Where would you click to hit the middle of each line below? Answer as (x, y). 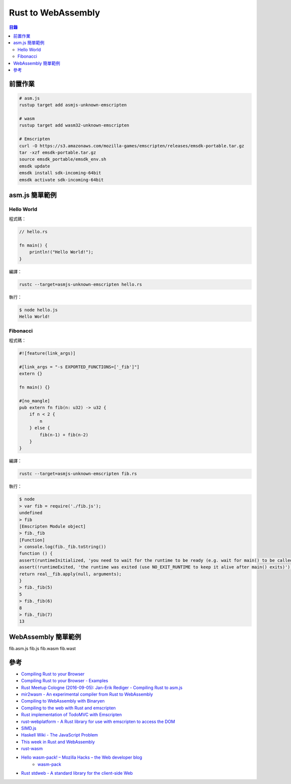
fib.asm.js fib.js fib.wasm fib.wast (42, 648)
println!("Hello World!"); (62, 252)
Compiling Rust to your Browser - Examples (65, 681)
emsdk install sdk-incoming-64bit (60, 173)
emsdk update (35, 166)
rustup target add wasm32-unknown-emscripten (74, 125)
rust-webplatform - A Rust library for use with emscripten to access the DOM (98, 721)
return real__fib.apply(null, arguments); (70, 574)
